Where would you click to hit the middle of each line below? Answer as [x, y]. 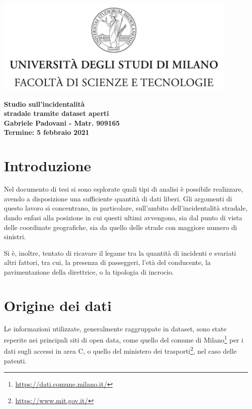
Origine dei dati [58, 305]
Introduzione [47, 166]
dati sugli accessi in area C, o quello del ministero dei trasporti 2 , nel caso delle [120, 350]
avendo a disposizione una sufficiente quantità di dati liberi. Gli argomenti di [118, 198]
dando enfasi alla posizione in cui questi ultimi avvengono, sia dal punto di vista [123, 217]
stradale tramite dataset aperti [56, 113]
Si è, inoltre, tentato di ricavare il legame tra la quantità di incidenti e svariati [120, 253]
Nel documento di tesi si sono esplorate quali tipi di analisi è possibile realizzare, [124, 189]
